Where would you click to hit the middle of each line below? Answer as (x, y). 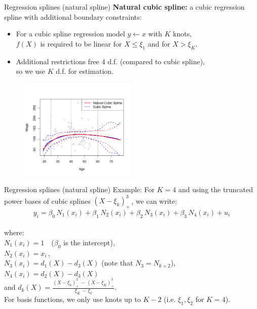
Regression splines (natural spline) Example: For (80, 189)
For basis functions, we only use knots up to (72, 299)
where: (14, 232)
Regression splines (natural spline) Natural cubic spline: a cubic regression (124, 7)
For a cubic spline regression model (70, 34)
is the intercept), (89, 242)
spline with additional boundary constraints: (73, 16)
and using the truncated (216, 189)
